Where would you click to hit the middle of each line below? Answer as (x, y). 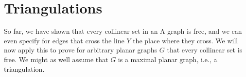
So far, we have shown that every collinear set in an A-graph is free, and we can (123, 31)
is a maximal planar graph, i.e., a (167, 59)
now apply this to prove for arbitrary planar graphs (81, 50)
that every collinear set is (205, 50)
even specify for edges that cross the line (64, 40)
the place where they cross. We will (185, 40)
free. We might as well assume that (56, 59)
